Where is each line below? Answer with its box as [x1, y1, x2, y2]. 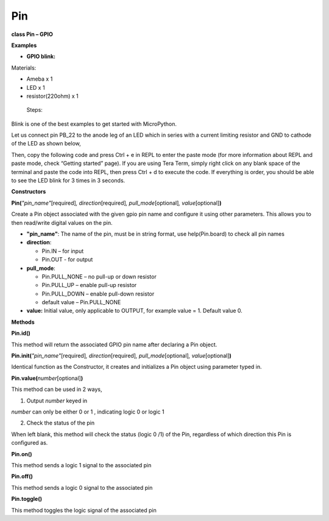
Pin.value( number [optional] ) [11, 374, 83, 382]
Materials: [11, 64, 37, 71]
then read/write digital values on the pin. [11, 219, 113, 226]
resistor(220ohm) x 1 [26, 92, 79, 100]
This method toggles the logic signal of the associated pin [11, 506, 157, 514]
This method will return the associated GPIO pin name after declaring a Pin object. [11, 341, 218, 348]
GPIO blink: [26, 53, 56, 60]
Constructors [11, 188, 46, 195]
